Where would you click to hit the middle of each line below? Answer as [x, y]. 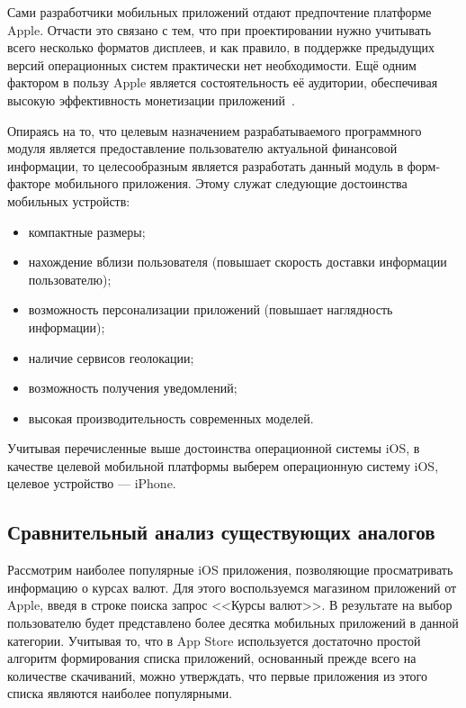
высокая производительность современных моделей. [171, 418]
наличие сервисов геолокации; [111, 357]
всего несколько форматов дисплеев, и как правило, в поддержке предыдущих [221, 47]
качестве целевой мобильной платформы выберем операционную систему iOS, [223, 465]
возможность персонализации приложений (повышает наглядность [211, 309]
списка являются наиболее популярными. [120, 693]
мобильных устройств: [69, 200]
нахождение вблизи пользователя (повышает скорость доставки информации [237, 262]
